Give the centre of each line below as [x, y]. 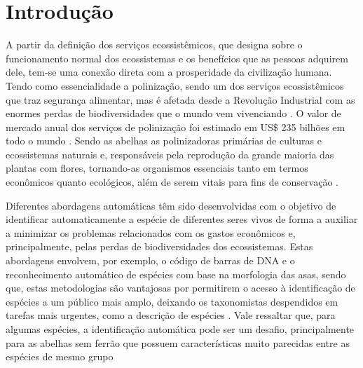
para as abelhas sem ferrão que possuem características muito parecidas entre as [178, 342]
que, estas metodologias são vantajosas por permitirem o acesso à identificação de [180, 288]
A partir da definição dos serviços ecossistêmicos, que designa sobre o [154, 45]
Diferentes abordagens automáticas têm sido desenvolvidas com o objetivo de [171, 205]
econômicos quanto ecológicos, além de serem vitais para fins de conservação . [172, 182]
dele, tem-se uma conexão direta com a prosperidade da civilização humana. [169, 72]
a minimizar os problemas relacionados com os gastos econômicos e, [151, 232]
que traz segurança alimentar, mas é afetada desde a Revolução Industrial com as [180, 99]
